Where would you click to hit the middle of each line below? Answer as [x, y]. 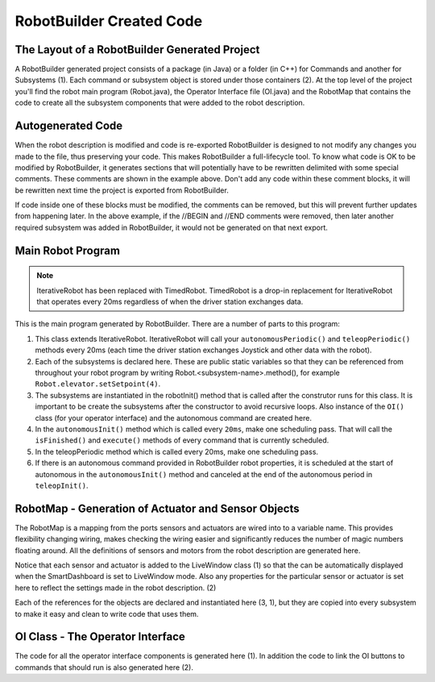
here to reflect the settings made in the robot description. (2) [116, 588]
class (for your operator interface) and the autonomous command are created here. [173, 418]
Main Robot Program [68, 250]
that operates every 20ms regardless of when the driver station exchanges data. [170, 301]
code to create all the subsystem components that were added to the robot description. [160, 103]
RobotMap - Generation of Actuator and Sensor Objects [157, 508]
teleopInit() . [62, 485]
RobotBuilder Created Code [109, 21]
